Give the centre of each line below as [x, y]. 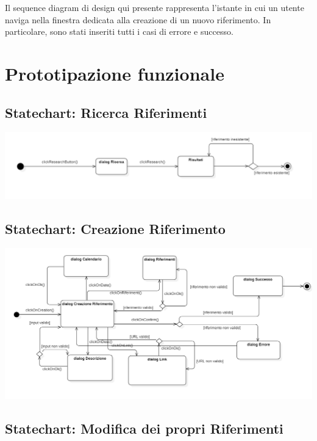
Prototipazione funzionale [115, 73]
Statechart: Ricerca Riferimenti [106, 112]
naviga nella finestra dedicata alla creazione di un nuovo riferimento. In [138, 19]
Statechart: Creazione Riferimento [115, 228]
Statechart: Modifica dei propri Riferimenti [144, 428]
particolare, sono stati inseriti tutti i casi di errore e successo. [119, 31]
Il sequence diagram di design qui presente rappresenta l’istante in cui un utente [155, 7]
